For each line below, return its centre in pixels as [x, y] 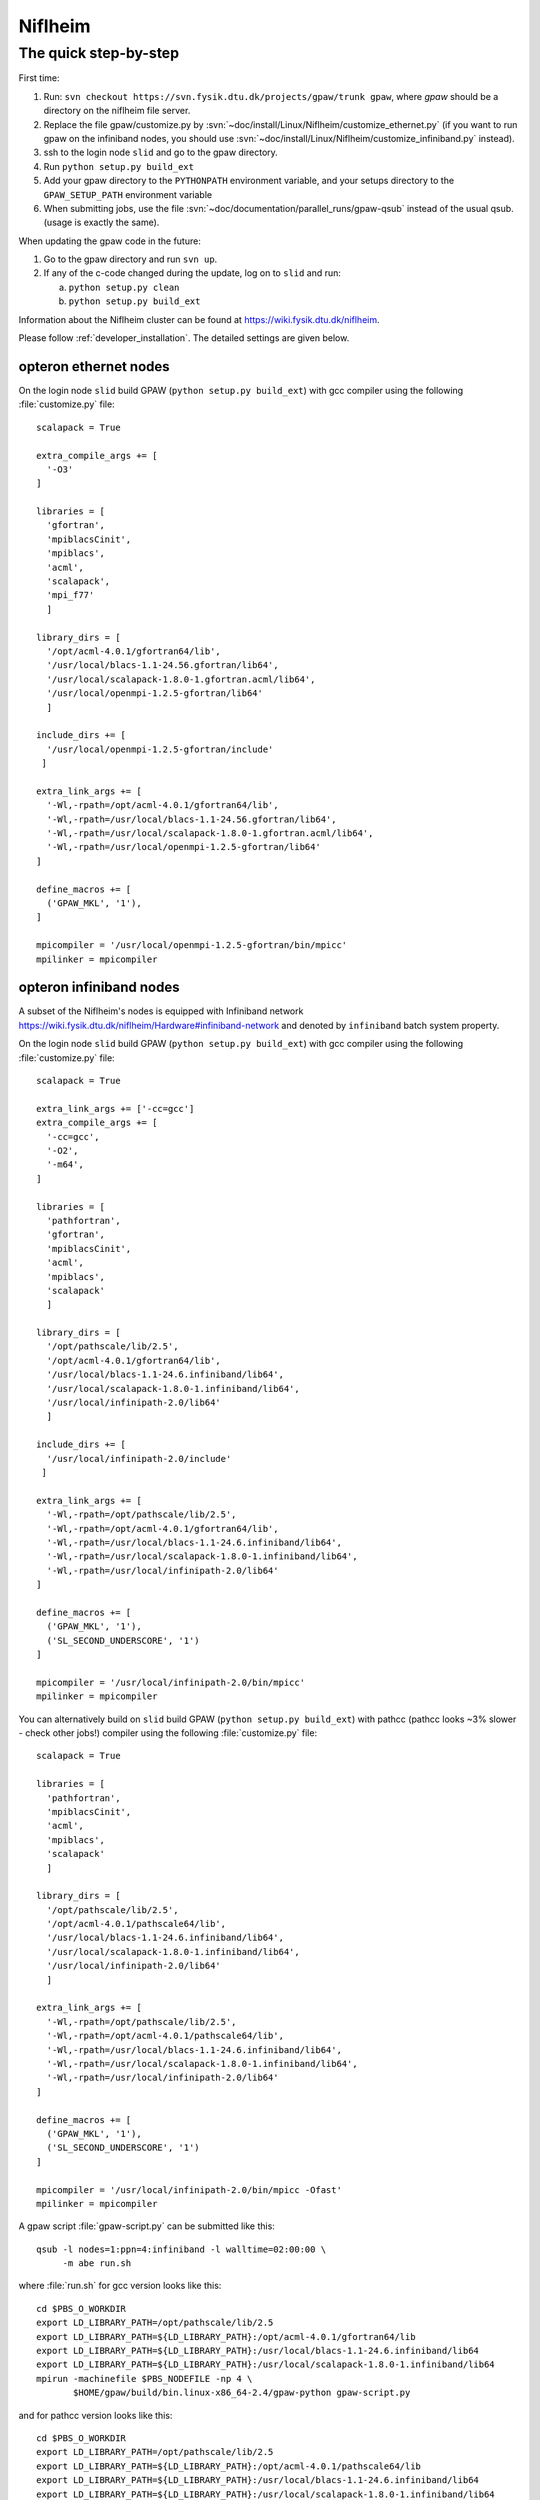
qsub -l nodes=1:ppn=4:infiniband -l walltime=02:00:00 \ [181, 2249]
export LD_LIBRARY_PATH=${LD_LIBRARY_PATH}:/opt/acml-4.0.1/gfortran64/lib [226, 2336]
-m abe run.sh [97, 2263]
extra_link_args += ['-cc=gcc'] [115, 1108]
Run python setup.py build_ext [119, 166]
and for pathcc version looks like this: [95, 2415]
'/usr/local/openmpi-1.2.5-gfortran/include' [160, 749]
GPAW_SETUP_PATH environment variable [128, 194]
